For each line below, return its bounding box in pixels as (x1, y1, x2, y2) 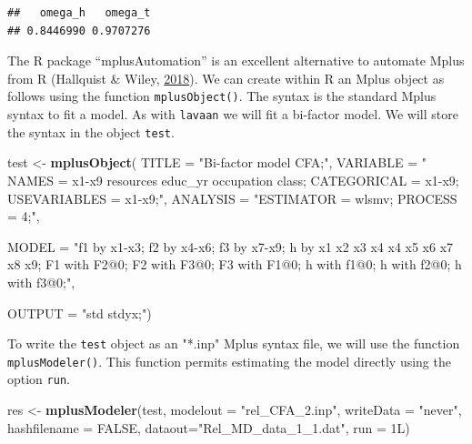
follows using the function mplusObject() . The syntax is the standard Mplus (7, 86, 437, 106)
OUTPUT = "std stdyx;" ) (7, 303, 152, 322)
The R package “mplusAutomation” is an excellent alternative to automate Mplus (7, 51, 465, 70)
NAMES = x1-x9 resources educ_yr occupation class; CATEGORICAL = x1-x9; (7, 170, 459, 189)
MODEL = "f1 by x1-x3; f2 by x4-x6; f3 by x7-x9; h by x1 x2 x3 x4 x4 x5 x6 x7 (7, 237, 454, 256)
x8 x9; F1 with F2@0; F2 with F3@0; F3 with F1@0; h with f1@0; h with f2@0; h (7, 255, 462, 274)
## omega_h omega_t (7, 6, 151, 19)
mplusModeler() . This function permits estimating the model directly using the (7, 351, 451, 370)
